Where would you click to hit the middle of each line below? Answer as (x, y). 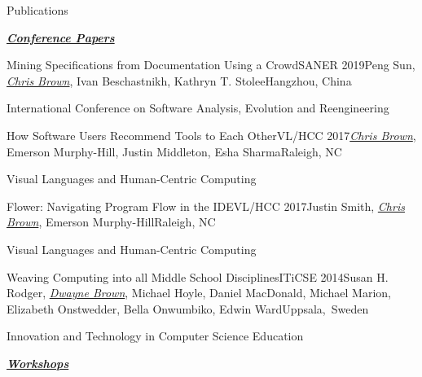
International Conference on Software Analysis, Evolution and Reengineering (198, 108)
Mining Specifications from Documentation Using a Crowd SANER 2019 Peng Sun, (211, 65)
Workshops (38, 363)
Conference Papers (61, 37)
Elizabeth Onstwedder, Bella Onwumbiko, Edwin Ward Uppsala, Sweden (188, 308)
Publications (37, 10)
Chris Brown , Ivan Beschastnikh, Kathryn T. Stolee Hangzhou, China (179, 80)
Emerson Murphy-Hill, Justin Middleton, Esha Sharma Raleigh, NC (174, 151)
